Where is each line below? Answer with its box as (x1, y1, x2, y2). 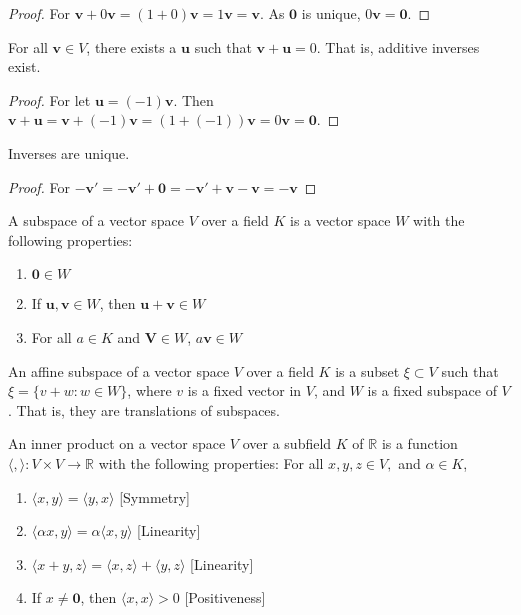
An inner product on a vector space (8, 433, 226, 454)
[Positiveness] (184, 587, 266, 608)
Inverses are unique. (8, 142, 130, 163)
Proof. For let (8, 89, 91, 110)
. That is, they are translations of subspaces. (8, 399, 280, 420)
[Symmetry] (119, 486, 191, 507)
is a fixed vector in (187, 380, 302, 401)
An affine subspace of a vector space (8, 360, 230, 381)
